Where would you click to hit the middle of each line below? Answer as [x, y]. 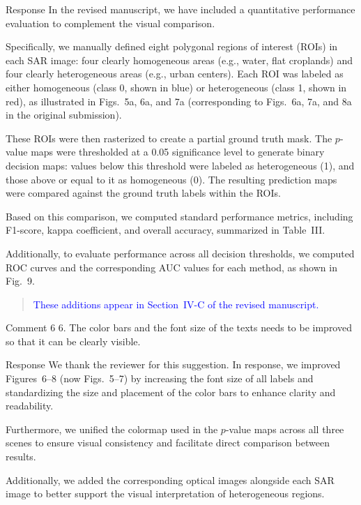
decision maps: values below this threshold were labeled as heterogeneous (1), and [180, 165]
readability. [30, 406]
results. [21, 457]
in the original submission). [64, 115]
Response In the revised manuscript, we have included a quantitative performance [180, 9]
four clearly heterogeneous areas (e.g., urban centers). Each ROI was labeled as [175, 74]
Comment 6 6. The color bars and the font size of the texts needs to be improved [179, 327]
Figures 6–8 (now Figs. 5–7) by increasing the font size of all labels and [160, 378]
